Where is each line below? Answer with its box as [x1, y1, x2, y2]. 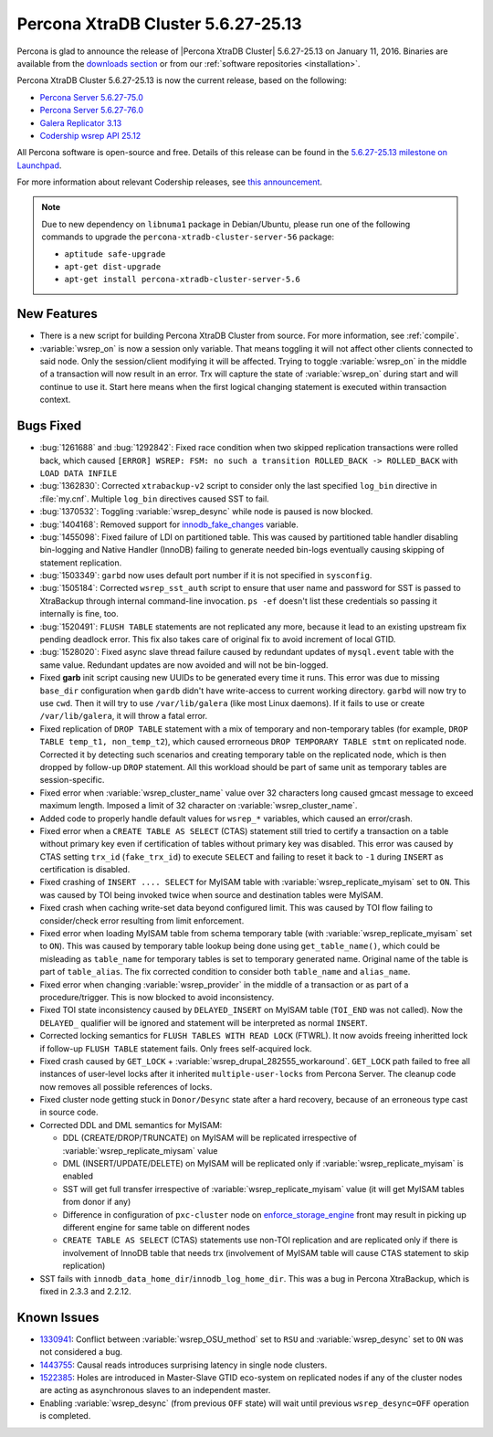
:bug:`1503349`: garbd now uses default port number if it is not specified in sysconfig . [39, 570, 372, 581]
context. [39, 394, 71, 406]
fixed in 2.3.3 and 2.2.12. [39, 1285, 131, 1296]
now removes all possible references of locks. [39, 1081, 213, 1092]
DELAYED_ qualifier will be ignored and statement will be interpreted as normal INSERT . [39, 1017, 369, 1028]
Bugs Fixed [16, 418, 82, 434]
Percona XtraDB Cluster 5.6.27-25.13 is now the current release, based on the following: [16, 75, 347, 86]
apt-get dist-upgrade [64, 261, 162, 272]
